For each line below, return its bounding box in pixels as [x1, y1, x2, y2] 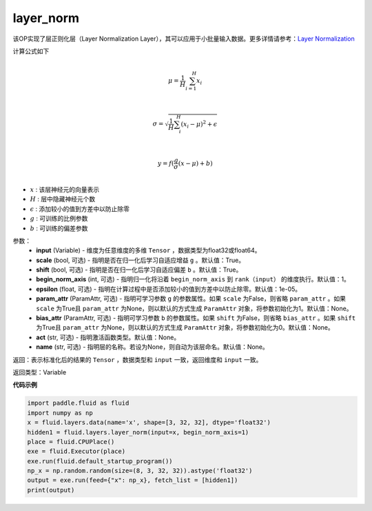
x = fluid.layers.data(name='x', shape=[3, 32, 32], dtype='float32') [27, 419, 271, 427]
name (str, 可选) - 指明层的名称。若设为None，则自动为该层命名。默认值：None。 [36, 343, 269, 351]
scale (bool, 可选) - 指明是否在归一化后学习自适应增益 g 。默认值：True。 [36, 256, 245, 264]
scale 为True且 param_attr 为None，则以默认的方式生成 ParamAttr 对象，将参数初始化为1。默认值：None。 [36, 304, 353, 312]
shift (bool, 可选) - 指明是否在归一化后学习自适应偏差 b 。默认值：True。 [36, 265, 242, 274]
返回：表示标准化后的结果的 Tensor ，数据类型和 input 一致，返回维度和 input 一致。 [12, 355, 262, 363]
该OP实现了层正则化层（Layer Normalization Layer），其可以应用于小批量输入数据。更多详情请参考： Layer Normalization [12, 34, 355, 43]
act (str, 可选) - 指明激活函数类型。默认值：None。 [36, 333, 180, 341]
